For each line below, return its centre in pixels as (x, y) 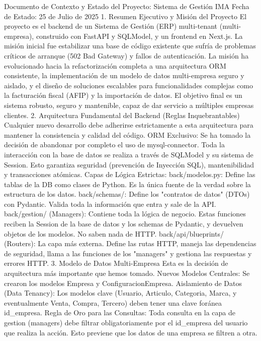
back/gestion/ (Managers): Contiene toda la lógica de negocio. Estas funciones (125, 214)
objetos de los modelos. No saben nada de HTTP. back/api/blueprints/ (114, 233)
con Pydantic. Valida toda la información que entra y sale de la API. (110, 204)
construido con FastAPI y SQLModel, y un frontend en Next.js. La (139, 36)
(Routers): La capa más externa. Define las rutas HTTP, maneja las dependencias (130, 243)
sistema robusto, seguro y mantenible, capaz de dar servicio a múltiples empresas (129, 105)
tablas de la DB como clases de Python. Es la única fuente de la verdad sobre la (127, 184)
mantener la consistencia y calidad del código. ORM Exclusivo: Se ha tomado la (127, 134)
